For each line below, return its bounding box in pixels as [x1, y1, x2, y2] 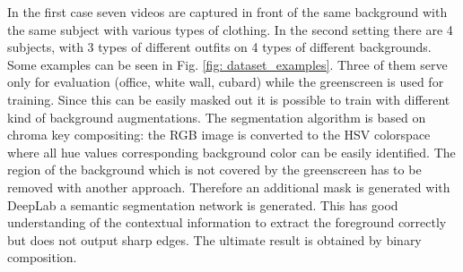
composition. [7, 248, 77, 267]
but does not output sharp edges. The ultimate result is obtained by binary [7, 230, 422, 249]
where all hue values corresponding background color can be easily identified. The [7, 142, 456, 161]
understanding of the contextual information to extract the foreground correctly [7, 213, 447, 232]
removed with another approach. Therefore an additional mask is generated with [7, 177, 450, 196]
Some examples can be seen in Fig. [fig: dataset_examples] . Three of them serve [7, 55, 448, 73]
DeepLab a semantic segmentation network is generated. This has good [7, 195, 398, 214]
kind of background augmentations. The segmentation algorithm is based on [7, 107, 426, 126]
